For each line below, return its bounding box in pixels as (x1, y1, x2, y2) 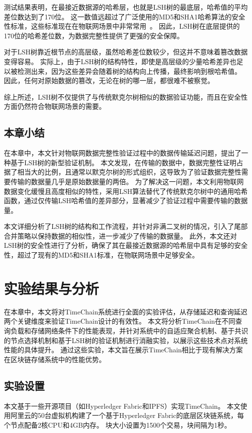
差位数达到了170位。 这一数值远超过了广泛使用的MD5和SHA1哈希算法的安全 (4, 11, 245, 21)
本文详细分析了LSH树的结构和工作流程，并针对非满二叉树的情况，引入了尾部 (4, 221, 248, 231)
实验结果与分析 (4, 278, 99, 298)
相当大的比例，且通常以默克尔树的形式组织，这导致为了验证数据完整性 (17, 167, 241, 177)
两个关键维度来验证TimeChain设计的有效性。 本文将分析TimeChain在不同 (4, 316, 236, 326)
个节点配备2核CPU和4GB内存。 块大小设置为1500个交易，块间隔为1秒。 (4, 419, 231, 430)
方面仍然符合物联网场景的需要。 (4, 101, 106, 111)
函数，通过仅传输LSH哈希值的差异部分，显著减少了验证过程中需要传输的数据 (4, 195, 248, 206)
